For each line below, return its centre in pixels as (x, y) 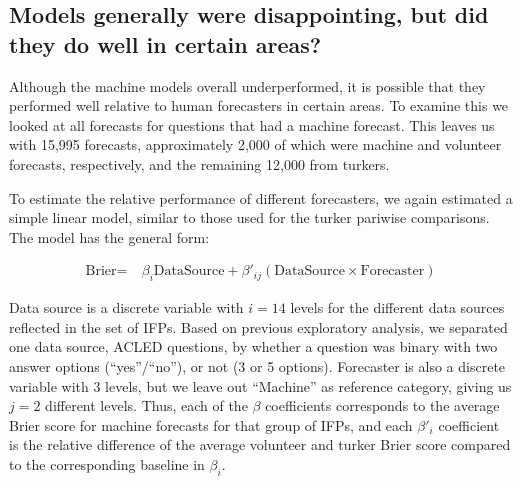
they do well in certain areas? (165, 43)
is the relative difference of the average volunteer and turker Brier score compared (260, 444)
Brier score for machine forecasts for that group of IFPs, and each (211, 424)
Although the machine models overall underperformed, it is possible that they (247, 85)
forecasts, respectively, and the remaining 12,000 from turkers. (199, 163)
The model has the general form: (109, 236)
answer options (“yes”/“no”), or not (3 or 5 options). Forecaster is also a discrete (257, 365)
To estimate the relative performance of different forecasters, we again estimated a (261, 197)
